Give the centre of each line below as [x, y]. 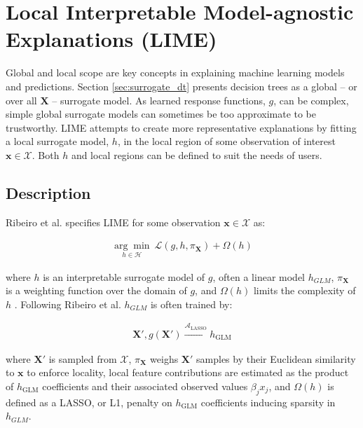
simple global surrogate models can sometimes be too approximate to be [161, 114]
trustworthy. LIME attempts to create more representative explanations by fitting [181, 127]
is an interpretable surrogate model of [124, 276]
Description [48, 192]
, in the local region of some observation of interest [226, 141]
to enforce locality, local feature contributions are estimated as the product [188, 372]
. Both [46, 154]
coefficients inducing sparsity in [268, 402]
